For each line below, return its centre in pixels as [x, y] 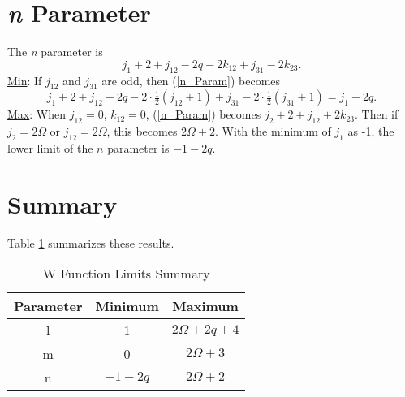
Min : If [25, 80]
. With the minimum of [273, 131]
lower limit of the [50, 147]
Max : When [37, 114]
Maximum [205, 306]
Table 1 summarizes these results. [91, 242]
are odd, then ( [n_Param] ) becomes [191, 80]
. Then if [376, 114]
